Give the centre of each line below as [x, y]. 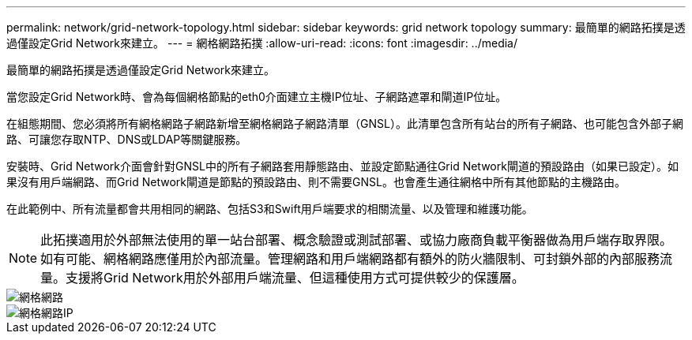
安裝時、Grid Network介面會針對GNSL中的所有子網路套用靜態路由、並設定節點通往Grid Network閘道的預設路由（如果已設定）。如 [342, 166]
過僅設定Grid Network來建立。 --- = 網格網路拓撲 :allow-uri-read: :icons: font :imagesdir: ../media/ [262, 43]
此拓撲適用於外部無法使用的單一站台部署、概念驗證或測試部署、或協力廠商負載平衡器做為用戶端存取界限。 [357, 240]
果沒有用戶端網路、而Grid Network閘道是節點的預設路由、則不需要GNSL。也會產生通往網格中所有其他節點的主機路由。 [316, 182]
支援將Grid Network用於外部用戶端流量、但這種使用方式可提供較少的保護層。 [295, 278]
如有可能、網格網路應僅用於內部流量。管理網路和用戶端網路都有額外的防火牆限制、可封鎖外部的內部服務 [350, 259]
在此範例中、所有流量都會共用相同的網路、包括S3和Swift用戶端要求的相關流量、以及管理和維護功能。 [270, 209]
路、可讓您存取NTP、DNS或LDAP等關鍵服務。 [127, 139]
